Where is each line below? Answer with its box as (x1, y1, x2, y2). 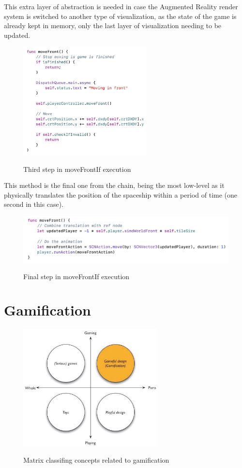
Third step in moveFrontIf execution (23, 164, 131, 174)
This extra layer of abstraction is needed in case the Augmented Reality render (4, 1, 238, 11)
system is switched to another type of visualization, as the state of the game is (4, 11, 237, 21)
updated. (4, 30, 30, 40)
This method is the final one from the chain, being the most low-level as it (4, 180, 225, 190)
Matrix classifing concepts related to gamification (23, 455, 169, 465)
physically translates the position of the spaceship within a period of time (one (4, 189, 238, 200)
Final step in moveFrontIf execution (23, 271, 130, 282)
